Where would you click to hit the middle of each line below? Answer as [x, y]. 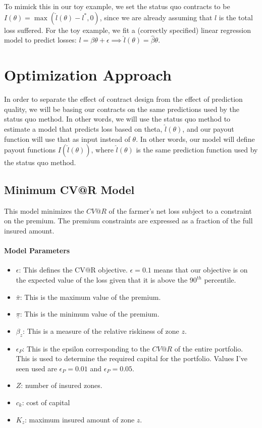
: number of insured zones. [62, 385]
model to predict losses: [40, 40]
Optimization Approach [88, 75]
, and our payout [208, 128]
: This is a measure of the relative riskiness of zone [101, 330]
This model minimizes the [44, 210]
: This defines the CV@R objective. [73, 270]
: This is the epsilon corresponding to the [86, 348]
